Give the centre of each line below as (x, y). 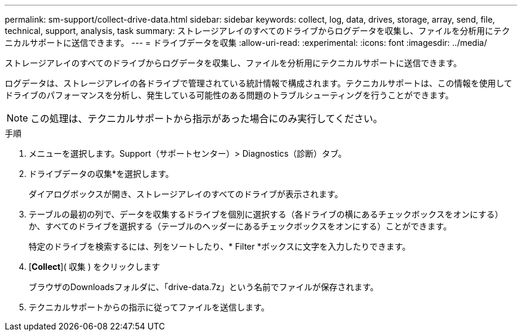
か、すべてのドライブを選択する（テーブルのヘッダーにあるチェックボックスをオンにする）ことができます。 (240, 226)
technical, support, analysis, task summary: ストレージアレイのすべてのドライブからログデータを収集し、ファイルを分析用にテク (257, 31)
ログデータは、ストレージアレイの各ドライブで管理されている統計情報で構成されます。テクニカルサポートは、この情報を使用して (259, 83)
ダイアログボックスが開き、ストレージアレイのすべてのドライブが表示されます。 (186, 194)
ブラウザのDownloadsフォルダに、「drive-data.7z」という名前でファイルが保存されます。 (203, 287)
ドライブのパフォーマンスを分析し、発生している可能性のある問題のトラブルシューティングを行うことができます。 (229, 95)
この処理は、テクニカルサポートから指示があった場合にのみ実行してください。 (207, 119)
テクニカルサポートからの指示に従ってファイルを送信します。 (149, 307)
